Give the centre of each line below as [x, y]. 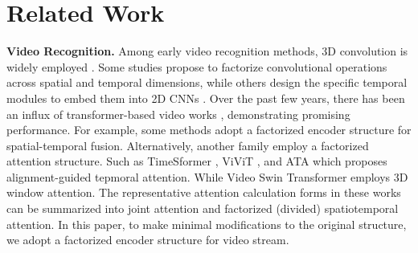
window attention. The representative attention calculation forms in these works [204, 192]
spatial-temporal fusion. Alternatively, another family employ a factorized [188, 145]
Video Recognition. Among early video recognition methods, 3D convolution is [207, 51]
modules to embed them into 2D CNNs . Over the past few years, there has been [206, 98]
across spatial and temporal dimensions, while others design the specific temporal [207, 82]
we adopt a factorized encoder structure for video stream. [148, 240]
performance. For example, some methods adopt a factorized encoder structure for [209, 130]
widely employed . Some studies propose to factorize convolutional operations [197, 66]
